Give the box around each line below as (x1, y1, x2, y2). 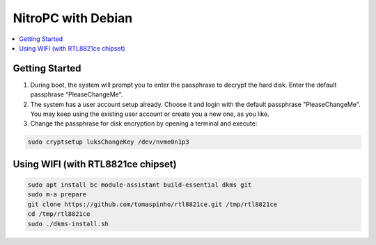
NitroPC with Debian (13, 10, 133, 26)
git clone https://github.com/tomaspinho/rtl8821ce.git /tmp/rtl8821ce (27, 200, 278, 208)
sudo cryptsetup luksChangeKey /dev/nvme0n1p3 (27, 138, 189, 146)
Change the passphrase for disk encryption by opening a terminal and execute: (30, 119, 258, 128)
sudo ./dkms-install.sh (27, 219, 109, 228)
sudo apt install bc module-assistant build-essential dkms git (27, 180, 252, 189)
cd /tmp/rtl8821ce (27, 210, 91, 218)
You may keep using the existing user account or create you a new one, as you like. (30, 110, 269, 118)
